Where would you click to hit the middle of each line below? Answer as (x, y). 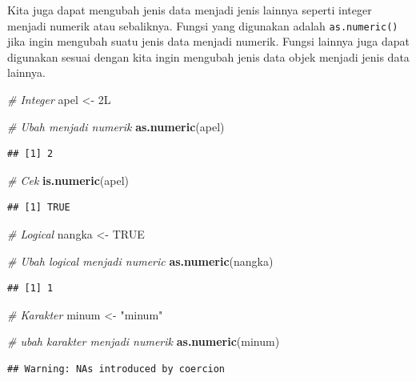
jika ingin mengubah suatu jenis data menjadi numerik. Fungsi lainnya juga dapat (209, 41)
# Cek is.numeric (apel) (68, 180)
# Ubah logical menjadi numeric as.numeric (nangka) (140, 261)
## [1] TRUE (39, 208)
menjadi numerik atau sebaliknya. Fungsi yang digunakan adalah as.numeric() (203, 25)
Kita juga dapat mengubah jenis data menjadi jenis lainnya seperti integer (190, 10)
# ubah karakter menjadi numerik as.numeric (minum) (144, 341)
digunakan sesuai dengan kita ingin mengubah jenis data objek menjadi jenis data (208, 56)
